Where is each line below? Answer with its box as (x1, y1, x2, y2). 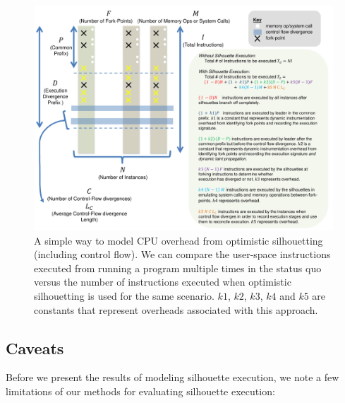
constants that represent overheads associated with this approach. (34, 302, 318, 317)
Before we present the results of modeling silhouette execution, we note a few (6, 370, 339, 385)
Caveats (6, 337, 64, 358)
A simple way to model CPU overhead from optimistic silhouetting (34, 233, 323, 247)
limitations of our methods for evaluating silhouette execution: (6, 383, 275, 398)
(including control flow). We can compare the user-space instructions (34, 247, 331, 262)
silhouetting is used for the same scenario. (34, 288, 214, 303)
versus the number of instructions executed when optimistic (34, 274, 291, 289)
